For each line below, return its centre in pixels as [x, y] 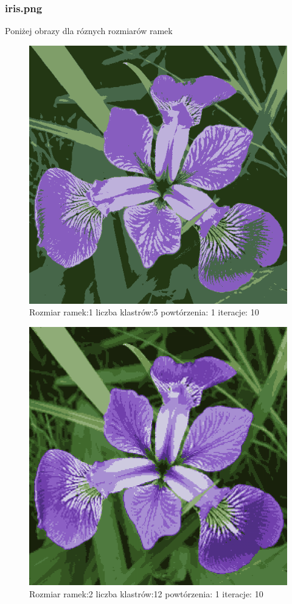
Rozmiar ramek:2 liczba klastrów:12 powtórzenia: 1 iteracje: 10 [146, 593]
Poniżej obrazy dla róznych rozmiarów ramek [89, 31]
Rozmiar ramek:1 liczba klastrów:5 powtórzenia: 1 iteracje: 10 [144, 312]
